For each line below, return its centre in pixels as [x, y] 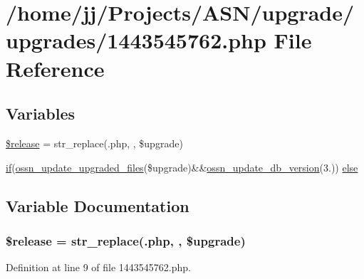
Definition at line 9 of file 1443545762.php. [99, 267]
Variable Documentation [98, 205]
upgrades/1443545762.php [136, 40]
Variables [41, 114]
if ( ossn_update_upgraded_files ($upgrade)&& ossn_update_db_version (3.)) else [182, 167]
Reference [55, 68]
